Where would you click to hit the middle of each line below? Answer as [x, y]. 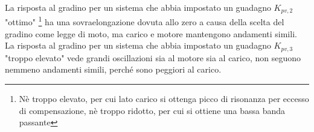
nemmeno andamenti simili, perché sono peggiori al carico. [113, 69]
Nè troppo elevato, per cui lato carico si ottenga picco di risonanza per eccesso [164, 98]
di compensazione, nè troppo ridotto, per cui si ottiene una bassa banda [152, 110]
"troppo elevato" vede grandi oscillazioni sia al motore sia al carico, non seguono [153, 57]
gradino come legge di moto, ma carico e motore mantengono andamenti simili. [151, 33]
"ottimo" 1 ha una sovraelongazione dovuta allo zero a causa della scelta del [145, 21]
